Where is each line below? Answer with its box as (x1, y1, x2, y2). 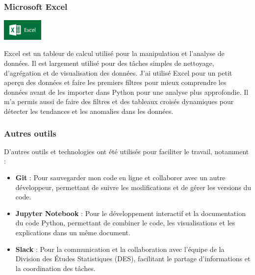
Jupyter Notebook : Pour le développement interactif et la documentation (15, 208, 246, 218)
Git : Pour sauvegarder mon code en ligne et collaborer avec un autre (15, 172, 226, 183)
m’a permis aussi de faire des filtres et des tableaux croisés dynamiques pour (4, 96, 234, 107)
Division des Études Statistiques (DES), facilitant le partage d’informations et (15, 253, 251, 264)
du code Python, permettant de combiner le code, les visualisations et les (15, 218, 235, 228)
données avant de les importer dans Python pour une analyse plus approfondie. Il (4, 86, 249, 97)
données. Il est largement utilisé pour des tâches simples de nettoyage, (4, 58, 214, 68)
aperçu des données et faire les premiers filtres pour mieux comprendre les (4, 77, 227, 87)
